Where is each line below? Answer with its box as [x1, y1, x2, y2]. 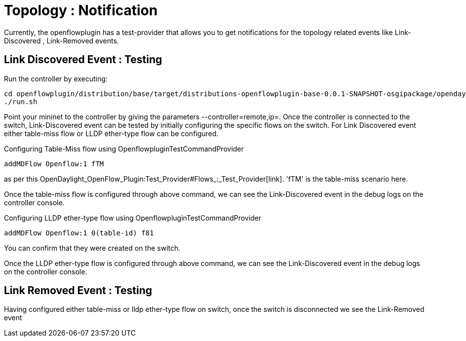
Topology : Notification [4, 2, 158, 19]
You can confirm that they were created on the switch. [4, 243, 181, 252]
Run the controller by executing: [4, 74, 108, 83]
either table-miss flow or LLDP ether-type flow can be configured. [4, 129, 219, 138]
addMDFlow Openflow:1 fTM [4, 159, 104, 168]
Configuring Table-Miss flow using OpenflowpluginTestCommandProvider [4, 144, 244, 153]
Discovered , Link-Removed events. [4, 36, 119, 45]
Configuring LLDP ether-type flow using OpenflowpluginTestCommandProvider [4, 213, 262, 222]
